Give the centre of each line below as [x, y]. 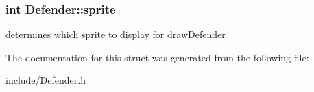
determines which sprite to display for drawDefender [116, 34]
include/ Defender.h [46, 80]
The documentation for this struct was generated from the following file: [157, 57]
